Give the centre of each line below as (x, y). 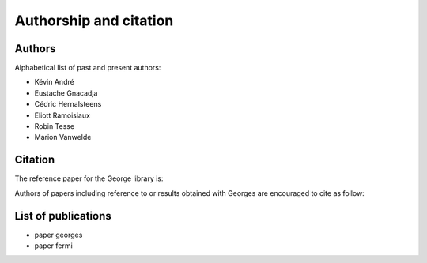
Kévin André (54, 82)
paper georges (59, 235)
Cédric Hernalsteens (68, 104)
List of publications (63, 216)
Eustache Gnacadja (66, 93)
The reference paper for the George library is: (89, 178)
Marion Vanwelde (63, 137)
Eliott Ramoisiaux (62, 115)
